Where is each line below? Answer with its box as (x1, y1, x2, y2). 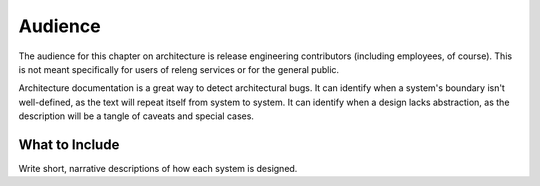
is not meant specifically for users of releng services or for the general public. (18, 63, 340, 75)
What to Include (18, 136, 120, 153)
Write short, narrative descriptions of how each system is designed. (18, 163, 298, 175)
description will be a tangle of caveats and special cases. (18, 110, 255, 122)
